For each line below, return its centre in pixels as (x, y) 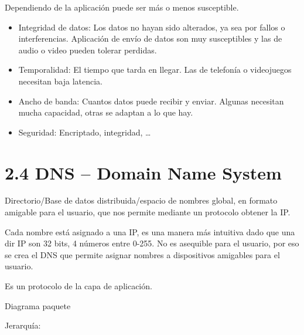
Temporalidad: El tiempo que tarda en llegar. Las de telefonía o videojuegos (155, 70)
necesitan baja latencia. (60, 81)
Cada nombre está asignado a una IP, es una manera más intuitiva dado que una (150, 231)
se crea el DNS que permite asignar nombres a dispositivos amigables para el (142, 254)
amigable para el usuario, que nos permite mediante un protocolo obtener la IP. (148, 212)
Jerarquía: (23, 325)
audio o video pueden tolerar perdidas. (88, 50)
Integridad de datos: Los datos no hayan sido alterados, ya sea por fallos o (152, 27)
